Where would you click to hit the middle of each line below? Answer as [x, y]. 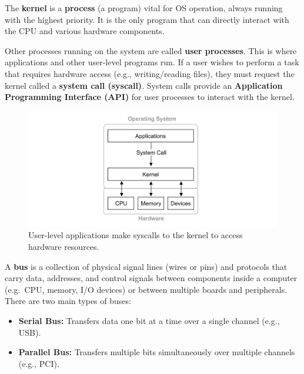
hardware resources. [64, 247]
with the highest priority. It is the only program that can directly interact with [147, 19]
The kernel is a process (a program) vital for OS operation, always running [144, 8]
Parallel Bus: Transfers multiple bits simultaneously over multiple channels [157, 352]
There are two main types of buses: [68, 301]
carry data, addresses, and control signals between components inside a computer [151, 278]
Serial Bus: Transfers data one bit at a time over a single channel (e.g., [149, 320]
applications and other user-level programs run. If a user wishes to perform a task [152, 62]
